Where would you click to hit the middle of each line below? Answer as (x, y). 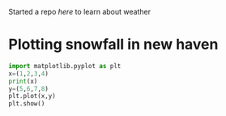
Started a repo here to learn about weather (80, 12)
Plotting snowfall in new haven (113, 45)
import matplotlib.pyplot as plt (65, 66)
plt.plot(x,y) (32, 97)
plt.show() (27, 104)
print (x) (23, 81)
